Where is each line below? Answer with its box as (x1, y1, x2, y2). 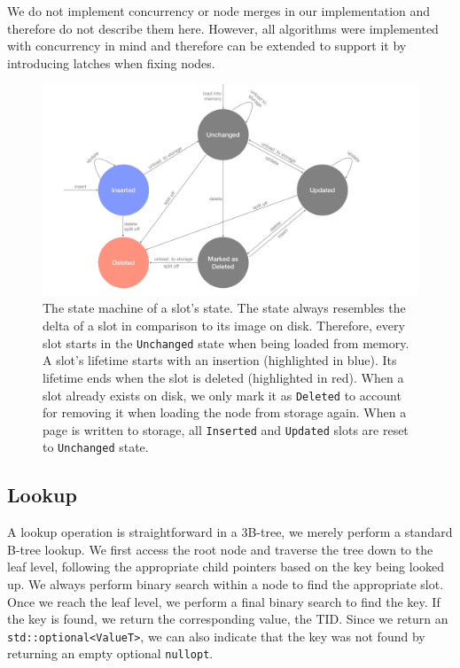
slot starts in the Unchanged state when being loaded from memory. (43, 333, 409, 352)
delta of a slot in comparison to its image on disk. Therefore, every (43, 316, 405, 335)
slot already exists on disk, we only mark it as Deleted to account (43, 385, 402, 404)
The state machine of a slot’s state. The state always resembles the (43, 299, 406, 317)
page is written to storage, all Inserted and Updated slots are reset (43, 420, 409, 439)
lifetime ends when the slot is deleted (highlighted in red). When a (43, 368, 404, 386)
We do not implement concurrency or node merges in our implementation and (7, 2, 431, 19)
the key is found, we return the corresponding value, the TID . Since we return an (7, 610, 448, 628)
